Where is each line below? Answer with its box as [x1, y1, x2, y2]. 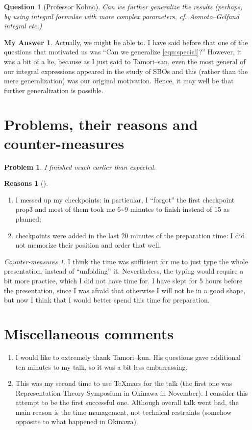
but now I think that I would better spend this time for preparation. [4, 295, 210, 305]
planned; [15, 214, 41, 224]
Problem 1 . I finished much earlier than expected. [4, 161, 156, 172]
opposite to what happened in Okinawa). [15, 416, 138, 427]
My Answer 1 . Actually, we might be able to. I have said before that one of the [4, 37, 248, 47]
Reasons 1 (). [4, 178, 48, 188]
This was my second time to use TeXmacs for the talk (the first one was [15, 378, 232, 388]
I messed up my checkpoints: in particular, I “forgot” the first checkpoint [15, 194, 235, 204]
